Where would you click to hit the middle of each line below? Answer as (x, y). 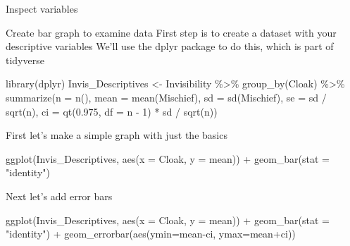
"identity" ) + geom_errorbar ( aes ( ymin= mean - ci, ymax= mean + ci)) (151, 234)
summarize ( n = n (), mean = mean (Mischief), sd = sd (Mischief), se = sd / (166, 97)
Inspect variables (42, 8)
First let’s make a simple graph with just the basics (117, 135)
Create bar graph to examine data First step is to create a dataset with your (171, 32)
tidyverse (25, 60)
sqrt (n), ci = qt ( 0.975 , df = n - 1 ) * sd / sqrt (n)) (112, 111)
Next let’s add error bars (59, 196)
